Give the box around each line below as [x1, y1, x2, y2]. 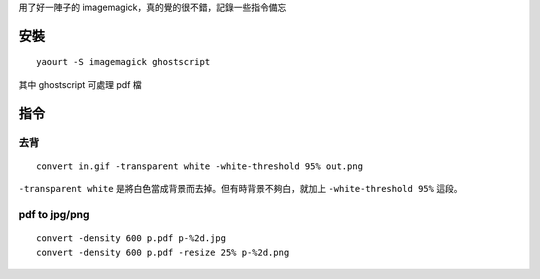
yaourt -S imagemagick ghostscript [36, 56, 211, 68]
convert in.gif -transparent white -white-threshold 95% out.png [36, 160, 364, 172]
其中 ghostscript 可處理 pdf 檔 [18, 78, 142, 90]
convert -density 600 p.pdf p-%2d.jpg [36, 233, 227, 244]
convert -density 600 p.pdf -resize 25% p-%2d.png [36, 246, 290, 258]
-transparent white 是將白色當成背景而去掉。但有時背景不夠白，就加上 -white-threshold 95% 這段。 [18, 183, 464, 195]
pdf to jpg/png [18, 207, 90, 221]
